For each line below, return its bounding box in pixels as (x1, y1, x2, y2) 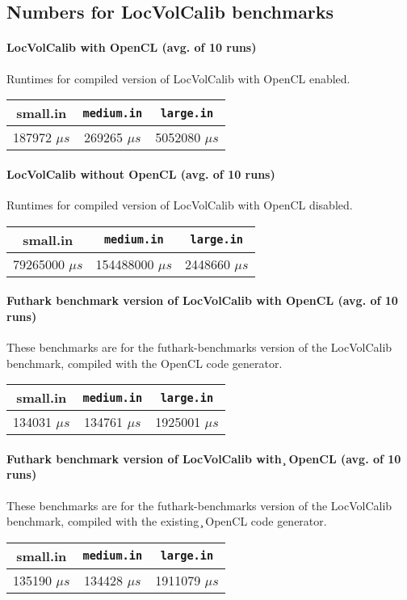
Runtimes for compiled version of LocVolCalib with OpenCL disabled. (6, 196, 353, 213)
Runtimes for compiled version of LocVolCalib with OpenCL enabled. (6, 70, 350, 87)
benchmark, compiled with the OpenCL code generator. (6, 354, 283, 371)
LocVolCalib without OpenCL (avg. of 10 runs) (6, 165, 275, 182)
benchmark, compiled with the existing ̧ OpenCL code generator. (6, 513, 327, 530)
